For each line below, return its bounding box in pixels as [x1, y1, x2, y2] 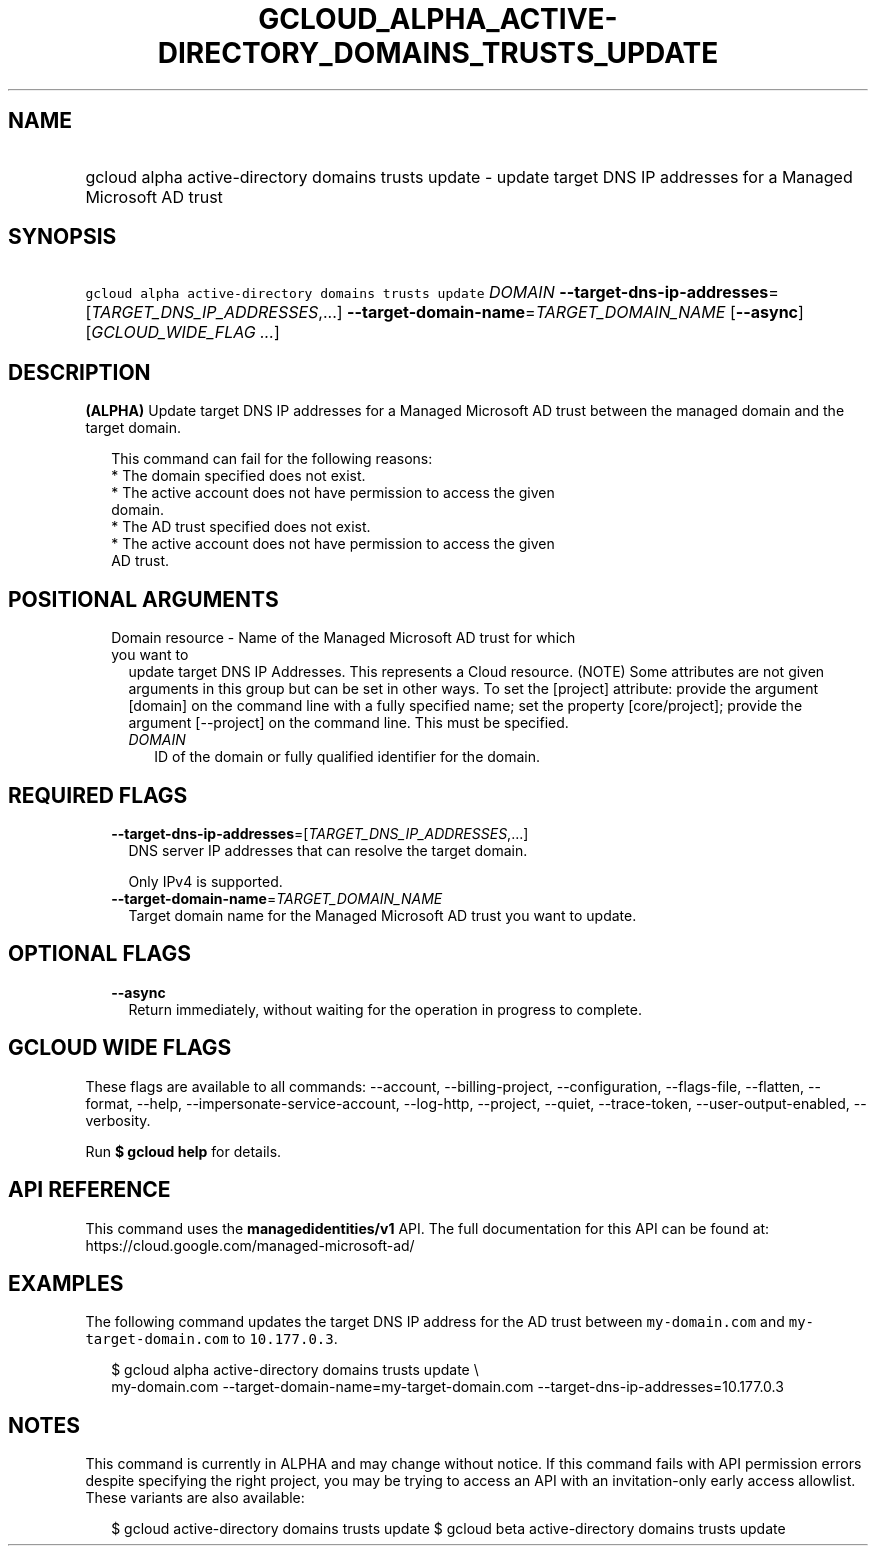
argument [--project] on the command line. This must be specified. [128, 714, 569, 732]
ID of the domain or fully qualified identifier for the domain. [154, 748, 541, 766]
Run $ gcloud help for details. [85, 1142, 282, 1160]
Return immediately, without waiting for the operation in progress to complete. [128, 1000, 642, 1018]
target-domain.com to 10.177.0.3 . [85, 1330, 338, 1348]
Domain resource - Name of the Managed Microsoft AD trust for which [111, 629, 576, 647]
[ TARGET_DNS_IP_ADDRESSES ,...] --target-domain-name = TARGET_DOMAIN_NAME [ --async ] [85, 302, 804, 323]
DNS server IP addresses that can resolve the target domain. [128, 841, 528, 859]
